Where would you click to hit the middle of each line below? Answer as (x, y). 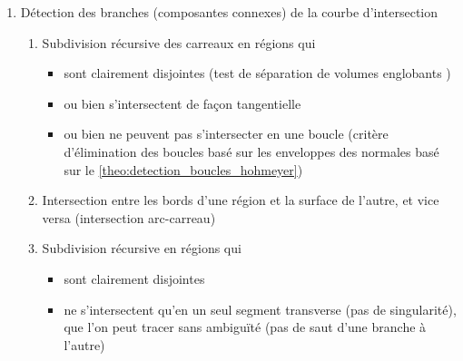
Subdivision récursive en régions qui (142, 248)
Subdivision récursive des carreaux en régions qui (179, 42)
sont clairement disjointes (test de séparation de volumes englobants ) (257, 73)
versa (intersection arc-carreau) (129, 217)
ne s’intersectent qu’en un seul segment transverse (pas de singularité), (260, 309)
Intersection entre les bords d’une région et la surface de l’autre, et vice (241, 200)
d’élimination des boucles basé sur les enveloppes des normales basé (251, 151)
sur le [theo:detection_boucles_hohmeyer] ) (183, 169)
